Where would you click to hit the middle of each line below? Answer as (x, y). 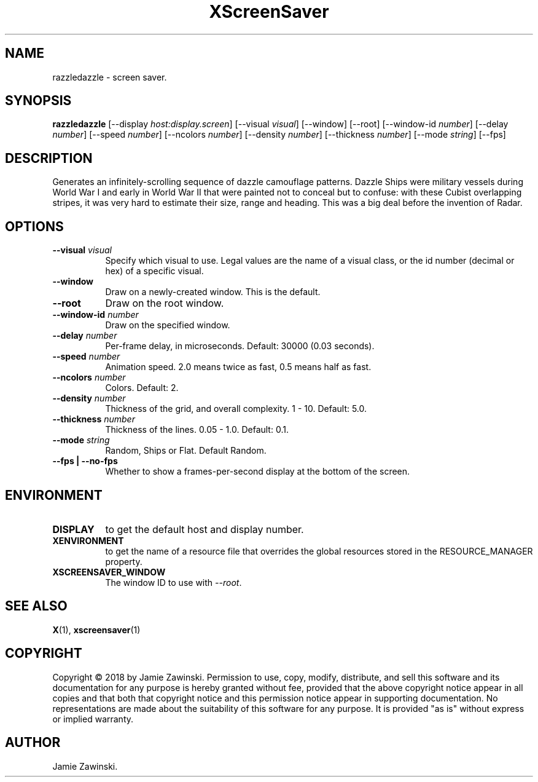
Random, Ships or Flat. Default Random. (186, 451)
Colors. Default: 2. (142, 388)
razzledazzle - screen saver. (110, 77)
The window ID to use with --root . (173, 582)
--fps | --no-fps (85, 461)
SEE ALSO (36, 606)
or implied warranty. (93, 719)
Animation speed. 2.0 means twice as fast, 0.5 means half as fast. (238, 367)
